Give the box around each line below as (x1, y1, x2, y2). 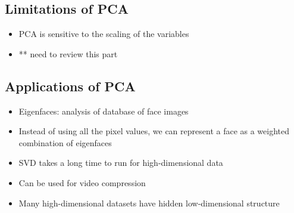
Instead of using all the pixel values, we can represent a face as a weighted (18, 125, 290, 137)
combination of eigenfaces (18, 136, 112, 149)
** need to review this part (18, 47, 118, 60)
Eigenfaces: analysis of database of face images (18, 104, 189, 117)
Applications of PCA (5, 76, 136, 95)
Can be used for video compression (18, 176, 146, 189)
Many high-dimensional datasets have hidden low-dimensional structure (18, 196, 280, 209)
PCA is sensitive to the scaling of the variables (18, 27, 189, 40)
